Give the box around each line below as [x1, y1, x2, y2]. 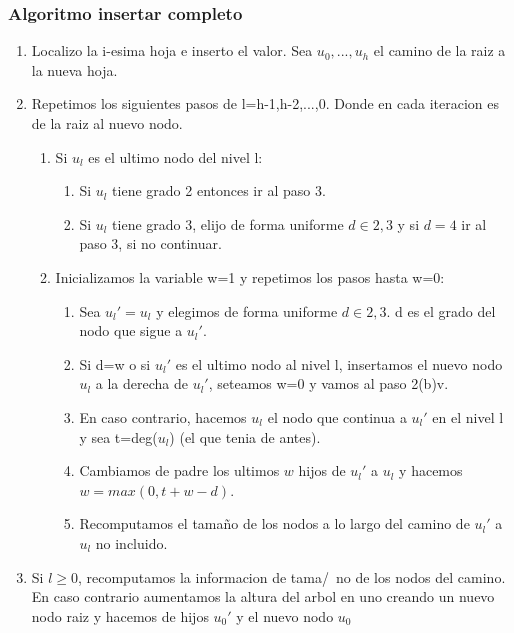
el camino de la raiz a [373, 40, 506, 61]
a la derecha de [95, 373, 188, 394]
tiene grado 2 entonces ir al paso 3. [112, 180, 326, 201]
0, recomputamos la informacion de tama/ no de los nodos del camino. [70, 566, 506, 587]
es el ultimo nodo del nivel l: [88, 146, 263, 167]
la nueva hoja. [31, 59, 118, 80]
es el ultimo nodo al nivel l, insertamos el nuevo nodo [175, 353, 503, 374]
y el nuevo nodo [236, 605, 334, 626]
